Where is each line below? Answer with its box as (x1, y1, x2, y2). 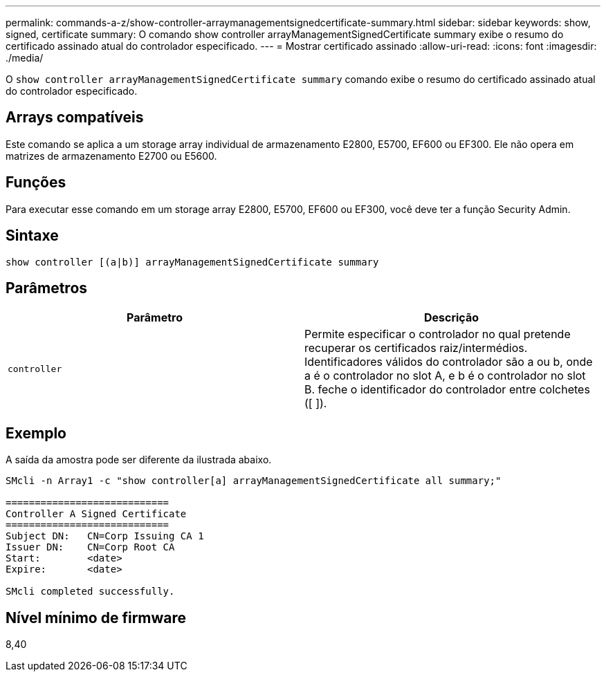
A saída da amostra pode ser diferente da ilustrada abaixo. (6, 454, 272, 466)
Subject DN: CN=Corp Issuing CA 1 (6, 530, 204, 542)
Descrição (423, 310, 479, 325)
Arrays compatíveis (6, 109, 144, 127)
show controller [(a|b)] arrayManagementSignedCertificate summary (6, 256, 379, 268)
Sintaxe (6, 227, 59, 245)
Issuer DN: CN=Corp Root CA (6, 541, 175, 553)
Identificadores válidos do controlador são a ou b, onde (304, 355, 593, 369)
